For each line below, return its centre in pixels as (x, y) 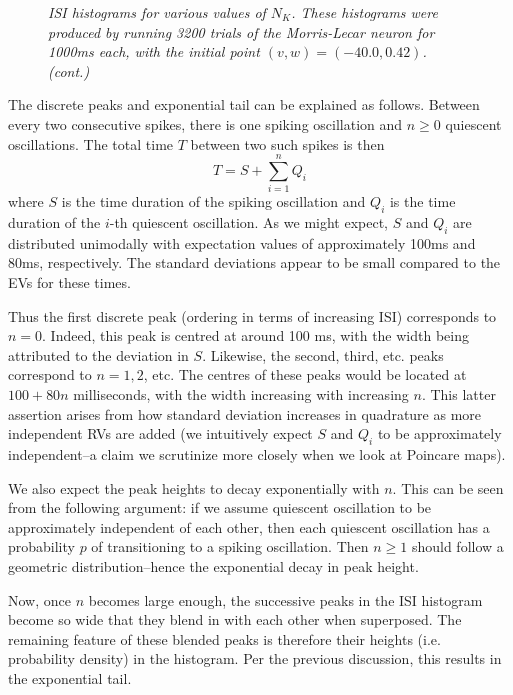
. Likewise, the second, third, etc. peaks (323, 354)
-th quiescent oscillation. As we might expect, (248, 222)
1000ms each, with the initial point (154, 51)
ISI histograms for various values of (157, 12)
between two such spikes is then (287, 143)
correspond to (50, 374)
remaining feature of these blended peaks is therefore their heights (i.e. (224, 638)
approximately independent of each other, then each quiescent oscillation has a (249, 526)
